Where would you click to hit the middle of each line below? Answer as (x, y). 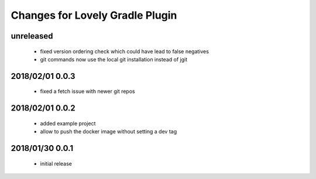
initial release (56, 163)
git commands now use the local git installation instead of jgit (114, 59)
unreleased (32, 36)
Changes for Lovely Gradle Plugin (94, 15)
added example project (68, 123)
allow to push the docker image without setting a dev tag (109, 132)
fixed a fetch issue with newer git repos (87, 91)
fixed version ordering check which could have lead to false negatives (124, 51)
